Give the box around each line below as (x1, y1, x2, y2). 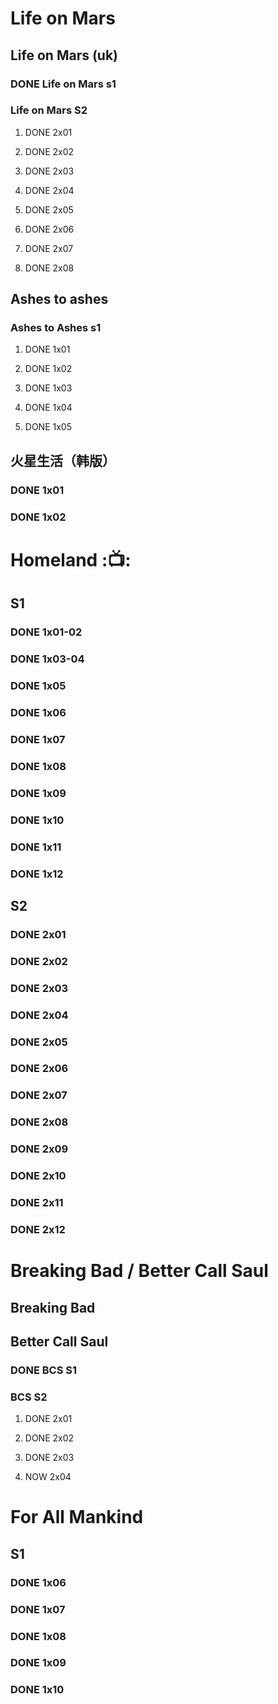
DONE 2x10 (10, 1169, 67, 1183)
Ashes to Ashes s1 (10, 321, 102, 335)
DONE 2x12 (10, 1222, 66, 1236)
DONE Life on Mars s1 (10, 77, 117, 91)
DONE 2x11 (10, 1196, 64, 1210)
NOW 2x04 (24, 1471, 72, 1483)
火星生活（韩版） (10, 452, 116, 469)
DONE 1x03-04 (10, 652, 85, 666)
